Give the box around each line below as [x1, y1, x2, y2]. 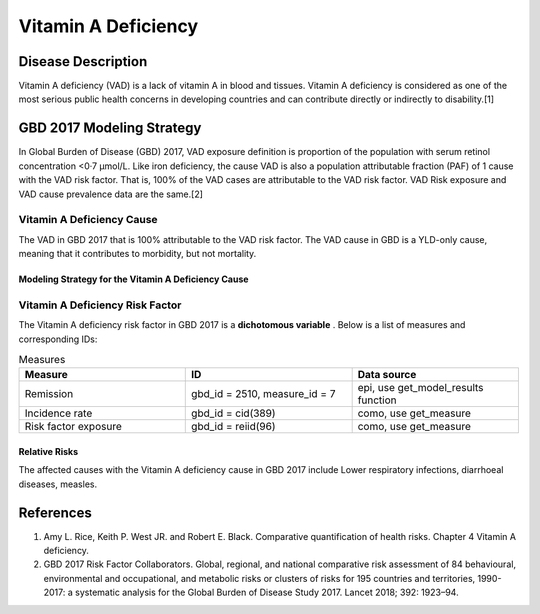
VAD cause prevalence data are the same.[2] [18, 188, 204, 200]
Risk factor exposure [24, 420, 122, 434]
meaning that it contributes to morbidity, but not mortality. [18, 248, 257, 260]
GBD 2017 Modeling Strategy [18, 120, 202, 137]
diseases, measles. [18, 478, 98, 490]
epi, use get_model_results [357, 381, 484, 395]
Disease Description [18, 53, 148, 70]
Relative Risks [18, 445, 79, 457]
